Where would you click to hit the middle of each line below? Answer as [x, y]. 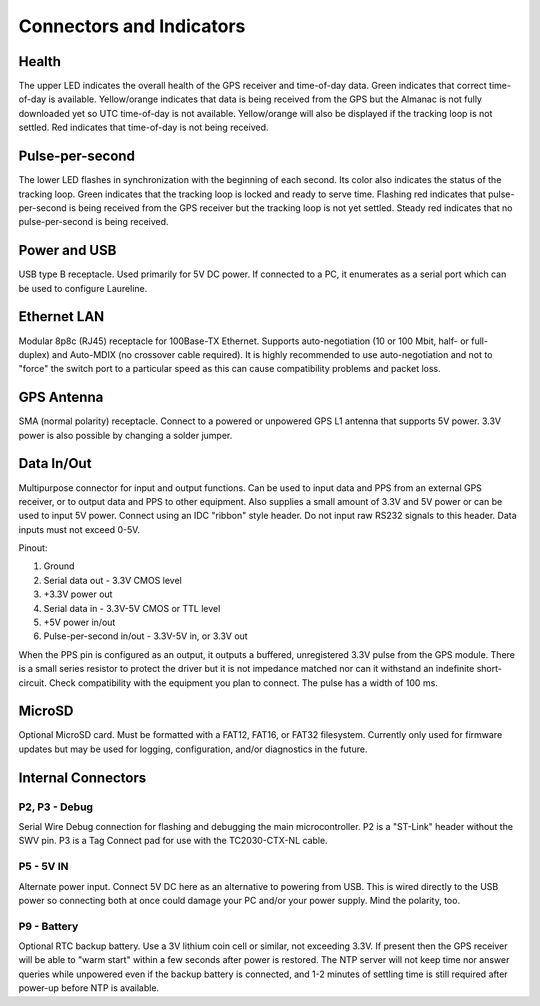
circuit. [32, 682]
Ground [59, 566]
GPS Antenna [61, 397]
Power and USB [67, 250]
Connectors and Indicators [132, 26]
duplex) [34, 354]
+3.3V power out [78, 594]
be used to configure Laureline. [83, 288]
